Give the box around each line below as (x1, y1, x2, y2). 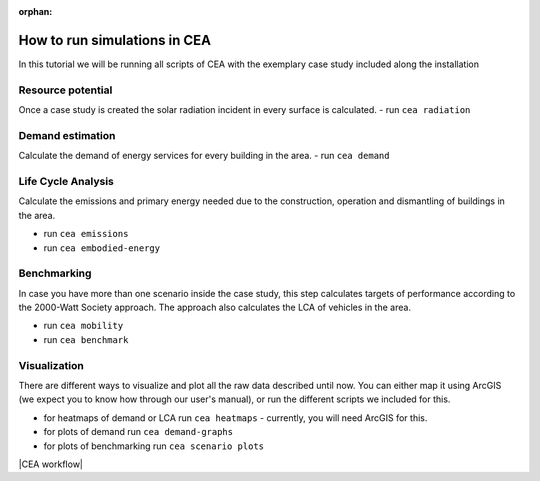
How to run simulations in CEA (18, 31, 212, 49)
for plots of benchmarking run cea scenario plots (43, 440, 265, 452)
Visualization (18, 358, 84, 372)
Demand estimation (18, 128, 116, 142)
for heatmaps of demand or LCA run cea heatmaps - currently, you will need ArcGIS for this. (43, 411, 428, 424)
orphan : (18, 6, 53, 17)
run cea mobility (43, 320, 124, 332)
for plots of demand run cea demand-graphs (43, 426, 234, 438)
